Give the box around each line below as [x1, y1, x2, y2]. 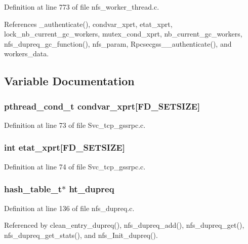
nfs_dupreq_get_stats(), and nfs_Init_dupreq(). [4, 229, 158, 240]
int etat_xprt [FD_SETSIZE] [4, 141, 126, 154]
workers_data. [4, 48, 49, 59]
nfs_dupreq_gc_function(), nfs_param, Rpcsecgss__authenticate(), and [4, 38, 232, 49]
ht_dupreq [69, 183, 114, 195]
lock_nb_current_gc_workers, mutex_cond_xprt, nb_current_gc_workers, [4, 28, 242, 39]
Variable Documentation [4, 73, 135, 89]
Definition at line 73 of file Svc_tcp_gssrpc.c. [4, 119, 146, 130]
